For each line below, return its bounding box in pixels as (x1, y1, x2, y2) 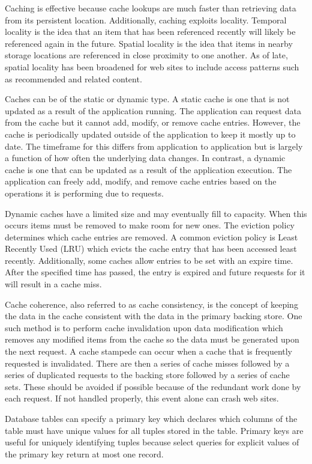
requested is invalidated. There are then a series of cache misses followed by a (5, 356, 290, 369)
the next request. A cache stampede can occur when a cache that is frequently (5, 345, 293, 358)
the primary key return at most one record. (5, 447, 164, 460)
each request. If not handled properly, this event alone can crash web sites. (5, 392, 279, 404)
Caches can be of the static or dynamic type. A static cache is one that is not (5, 93, 290, 105)
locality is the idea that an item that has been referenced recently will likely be (5, 25, 296, 38)
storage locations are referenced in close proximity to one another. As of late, (5, 49, 288, 61)
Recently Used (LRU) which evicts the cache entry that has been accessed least (5, 242, 297, 255)
